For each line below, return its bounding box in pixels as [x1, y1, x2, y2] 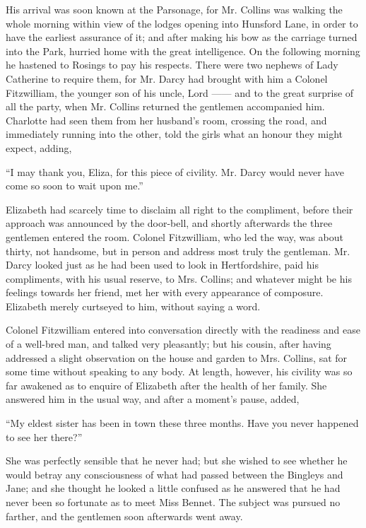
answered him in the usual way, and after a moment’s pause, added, [6, 392, 300, 406]
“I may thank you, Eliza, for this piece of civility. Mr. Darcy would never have [6, 164, 344, 179]
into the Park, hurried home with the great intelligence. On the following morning [6, 43, 360, 58]
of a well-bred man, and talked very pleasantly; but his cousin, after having [6, 336, 331, 351]
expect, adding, [6, 140, 72, 155]
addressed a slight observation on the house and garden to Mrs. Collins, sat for [6, 350, 348, 365]
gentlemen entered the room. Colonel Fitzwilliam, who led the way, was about [6, 229, 343, 244]
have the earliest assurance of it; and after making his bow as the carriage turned [6, 30, 358, 45]
